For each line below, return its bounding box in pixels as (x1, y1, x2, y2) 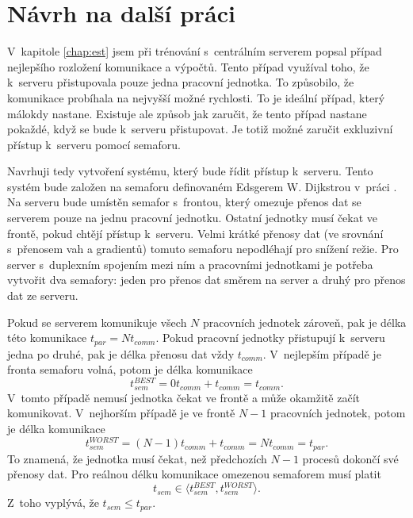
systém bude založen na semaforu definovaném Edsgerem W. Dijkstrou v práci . (7, 178, 397, 194)
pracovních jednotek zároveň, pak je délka (203, 313, 407, 330)
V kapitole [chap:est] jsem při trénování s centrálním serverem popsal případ (7, 43, 382, 59)
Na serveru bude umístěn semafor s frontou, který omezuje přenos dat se (7, 194, 361, 210)
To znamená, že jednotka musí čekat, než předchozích (7, 450, 267, 466)
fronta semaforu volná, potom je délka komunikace (7, 361, 253, 378)
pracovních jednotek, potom (270, 405, 406, 421)
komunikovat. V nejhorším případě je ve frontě (7, 405, 235, 421)
